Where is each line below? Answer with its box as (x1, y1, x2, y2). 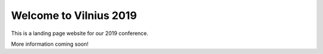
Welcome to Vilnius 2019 (11, 9, 137, 22)
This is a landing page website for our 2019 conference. (11, 30, 149, 37)
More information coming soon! (11, 40, 89, 47)
